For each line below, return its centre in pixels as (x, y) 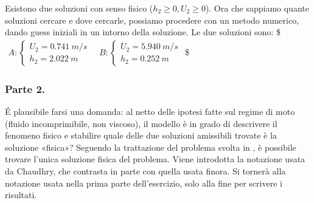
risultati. (21, 195)
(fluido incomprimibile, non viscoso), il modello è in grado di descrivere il (141, 123)
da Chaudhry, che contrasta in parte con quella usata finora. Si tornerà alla (145, 171)
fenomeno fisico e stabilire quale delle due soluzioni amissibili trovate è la (141, 135)
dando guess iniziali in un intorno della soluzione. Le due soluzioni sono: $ (143, 32)
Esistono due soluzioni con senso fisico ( (79, 8)
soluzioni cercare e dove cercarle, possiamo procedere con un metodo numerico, (152, 20)
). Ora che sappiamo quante (257, 8)
